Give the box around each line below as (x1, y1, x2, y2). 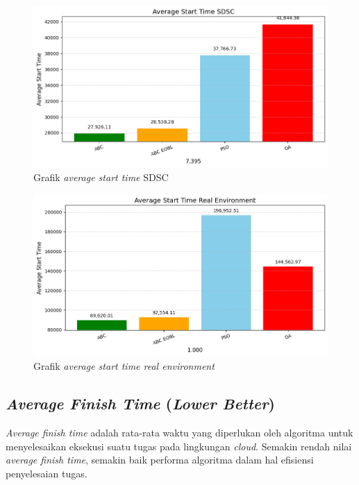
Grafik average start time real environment (33, 359, 215, 373)
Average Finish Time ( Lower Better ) (6, 393, 275, 414)
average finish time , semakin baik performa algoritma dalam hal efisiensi (6, 452, 314, 467)
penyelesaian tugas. (6, 466, 87, 480)
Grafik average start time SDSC (33, 170, 169, 185)
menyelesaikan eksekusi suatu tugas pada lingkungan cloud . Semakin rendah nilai (6, 439, 352, 453)
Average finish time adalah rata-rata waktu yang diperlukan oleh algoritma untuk (6, 425, 353, 439)
